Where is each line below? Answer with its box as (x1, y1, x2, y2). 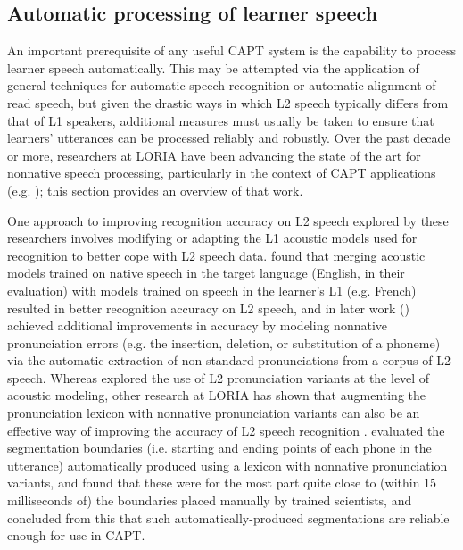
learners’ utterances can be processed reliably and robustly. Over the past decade (7, 129, 451, 147)
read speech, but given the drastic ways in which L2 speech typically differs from (7, 93, 449, 112)
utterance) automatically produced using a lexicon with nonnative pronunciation (7, 455, 448, 474)
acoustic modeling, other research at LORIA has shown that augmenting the (7, 386, 426, 404)
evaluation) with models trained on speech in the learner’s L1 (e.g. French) (7, 280, 417, 299)
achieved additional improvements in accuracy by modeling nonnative (7, 316, 388, 335)
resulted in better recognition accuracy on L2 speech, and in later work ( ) (7, 298, 409, 317)
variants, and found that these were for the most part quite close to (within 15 (7, 473, 437, 492)
